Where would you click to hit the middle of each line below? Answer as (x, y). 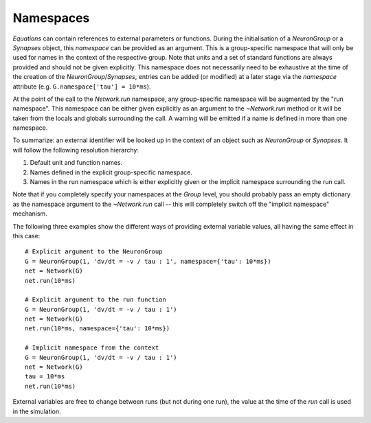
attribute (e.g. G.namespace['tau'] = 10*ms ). (82, 87)
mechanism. (30, 214)
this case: (26, 236)
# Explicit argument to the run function (95, 300)
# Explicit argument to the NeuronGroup (94, 252)
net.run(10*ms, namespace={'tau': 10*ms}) (98, 329)
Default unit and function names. (76, 163)
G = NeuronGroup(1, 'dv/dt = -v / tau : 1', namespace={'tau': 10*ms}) (148, 261)
